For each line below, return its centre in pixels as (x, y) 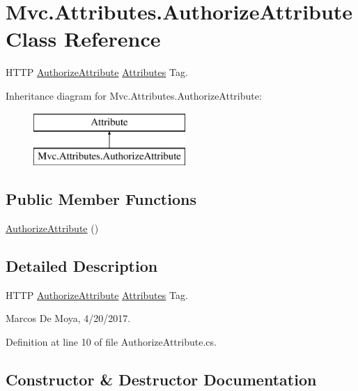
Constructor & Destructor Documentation (161, 379)
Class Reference (83, 39)
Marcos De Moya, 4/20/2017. (68, 318)
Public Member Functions (101, 199)
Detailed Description (82, 265)
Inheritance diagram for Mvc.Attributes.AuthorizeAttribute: (134, 95)
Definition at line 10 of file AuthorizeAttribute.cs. (111, 341)
